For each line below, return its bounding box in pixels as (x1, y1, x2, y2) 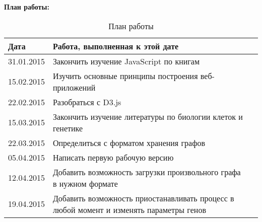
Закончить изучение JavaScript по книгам (52, 55, 200, 67)
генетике (52, 122, 83, 134)
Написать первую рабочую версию (52, 151, 174, 163)
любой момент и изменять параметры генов (52, 203, 206, 215)
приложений (52, 81, 96, 93)
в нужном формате (52, 177, 118, 189)
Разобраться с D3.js (52, 96, 121, 108)
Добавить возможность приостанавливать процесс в (52, 192, 234, 204)
